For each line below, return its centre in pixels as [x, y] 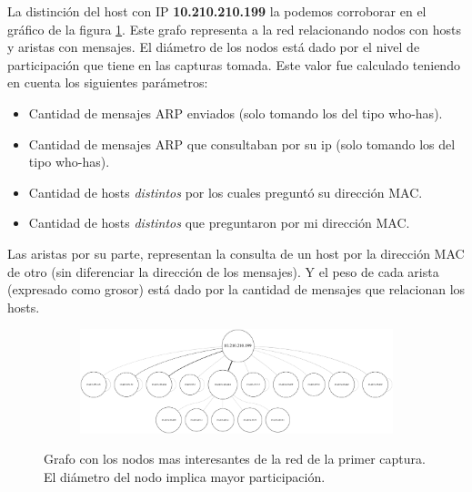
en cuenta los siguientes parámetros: [108, 82]
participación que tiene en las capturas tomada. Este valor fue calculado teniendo [234, 64]
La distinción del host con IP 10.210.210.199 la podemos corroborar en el [217, 11]
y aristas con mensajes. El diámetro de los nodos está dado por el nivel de [214, 47]
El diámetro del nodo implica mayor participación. [185, 477]
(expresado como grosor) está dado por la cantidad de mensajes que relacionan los [236, 289]
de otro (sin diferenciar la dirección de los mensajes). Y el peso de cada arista [223, 271]
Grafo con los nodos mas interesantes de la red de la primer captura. [235, 459]
